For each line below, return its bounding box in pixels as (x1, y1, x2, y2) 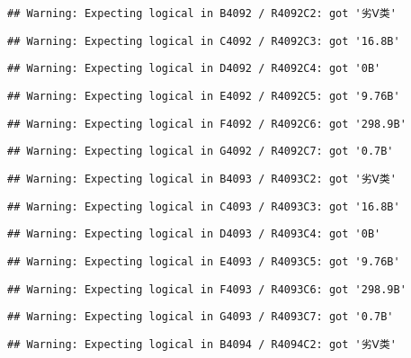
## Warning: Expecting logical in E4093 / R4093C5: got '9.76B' (7, 255, 400, 268)
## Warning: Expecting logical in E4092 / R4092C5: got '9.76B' (7, 89, 400, 103)
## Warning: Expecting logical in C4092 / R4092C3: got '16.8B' (7, 34, 400, 48)
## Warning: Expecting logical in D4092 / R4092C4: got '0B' (7, 62, 381, 76)
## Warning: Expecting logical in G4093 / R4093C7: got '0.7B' (7, 310, 394, 324)
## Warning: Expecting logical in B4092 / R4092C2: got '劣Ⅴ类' (7, 7, 397, 20)
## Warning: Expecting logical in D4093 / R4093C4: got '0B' (7, 228, 381, 241)
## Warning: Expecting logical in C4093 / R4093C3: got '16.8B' (7, 200, 400, 213)
